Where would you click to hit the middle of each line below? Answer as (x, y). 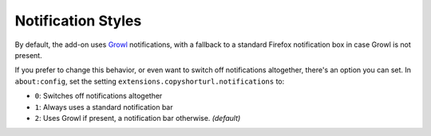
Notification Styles (78, 21)
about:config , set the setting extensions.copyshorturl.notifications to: (150, 81)
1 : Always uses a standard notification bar (104, 107)
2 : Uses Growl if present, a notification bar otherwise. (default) (138, 118)
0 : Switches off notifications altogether (99, 96)
